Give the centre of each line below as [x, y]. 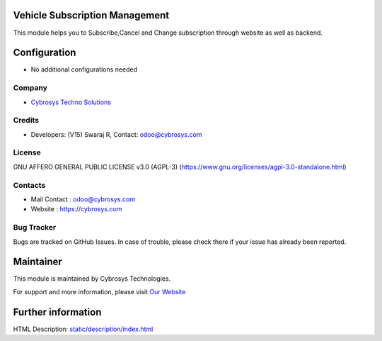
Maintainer [38, 262]
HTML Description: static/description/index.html [83, 329]
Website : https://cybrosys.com [76, 209]
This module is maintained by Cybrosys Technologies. [92, 279]
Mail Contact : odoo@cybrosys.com [83, 199]
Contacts [29, 185]
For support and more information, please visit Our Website [99, 291]
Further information [57, 312]
